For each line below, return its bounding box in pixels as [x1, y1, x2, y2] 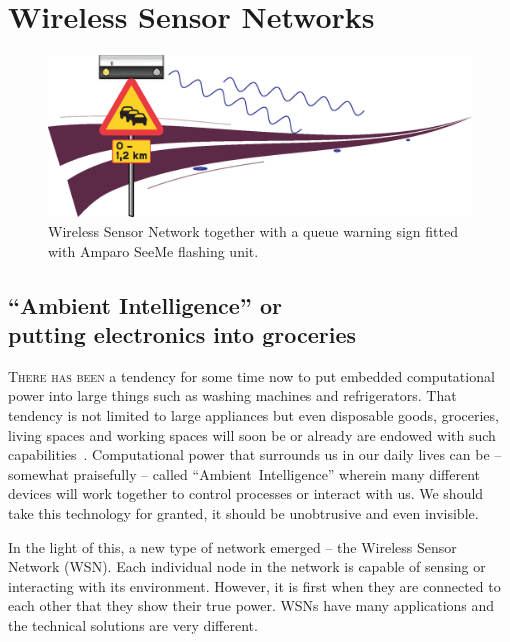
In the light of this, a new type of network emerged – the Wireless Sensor [8, 536, 457, 557]
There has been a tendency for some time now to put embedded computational [8, 365, 495, 386]
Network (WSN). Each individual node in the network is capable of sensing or [8, 556, 486, 577]
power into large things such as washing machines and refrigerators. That [8, 385, 457, 406]
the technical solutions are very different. [8, 614, 258, 635]
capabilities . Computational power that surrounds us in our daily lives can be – [8, 444, 502, 465]
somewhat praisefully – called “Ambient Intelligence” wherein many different [8, 463, 480, 484]
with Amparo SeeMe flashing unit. [48, 240, 259, 261]
